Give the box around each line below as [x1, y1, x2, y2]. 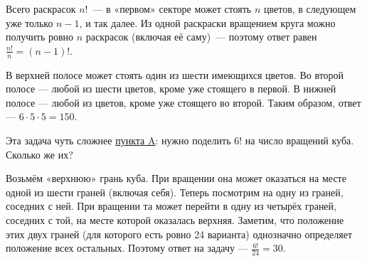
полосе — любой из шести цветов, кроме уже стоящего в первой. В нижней [6, 81, 336, 96]
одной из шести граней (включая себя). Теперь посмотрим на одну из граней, [6, 184, 344, 199]
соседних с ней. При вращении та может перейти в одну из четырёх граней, [6, 198, 336, 213]
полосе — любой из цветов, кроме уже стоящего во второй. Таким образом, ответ [6, 95, 361, 110]
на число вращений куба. [245, 132, 354, 147]
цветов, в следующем [263, 1, 356, 16]
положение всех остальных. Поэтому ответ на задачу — [6, 240, 248, 255]
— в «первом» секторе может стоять [92, 1, 252, 16]
